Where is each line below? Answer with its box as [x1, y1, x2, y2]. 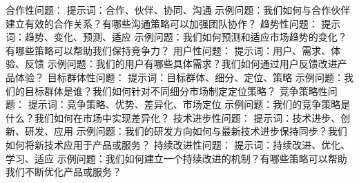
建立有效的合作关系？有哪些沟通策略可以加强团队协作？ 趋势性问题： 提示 [6, 16, 341, 30]
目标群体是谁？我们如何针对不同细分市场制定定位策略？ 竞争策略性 [24, 83, 328, 98]
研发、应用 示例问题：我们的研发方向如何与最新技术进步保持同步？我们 [24, 124, 347, 138]
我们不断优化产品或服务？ [6, 164, 122, 179]
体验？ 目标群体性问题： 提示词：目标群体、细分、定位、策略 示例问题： [14, 69, 344, 84]
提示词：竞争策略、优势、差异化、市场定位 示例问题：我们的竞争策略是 [28, 97, 351, 111]
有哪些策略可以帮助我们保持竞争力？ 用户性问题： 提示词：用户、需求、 [6, 43, 331, 57]
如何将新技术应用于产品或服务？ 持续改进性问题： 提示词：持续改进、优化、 [6, 137, 351, 151]
